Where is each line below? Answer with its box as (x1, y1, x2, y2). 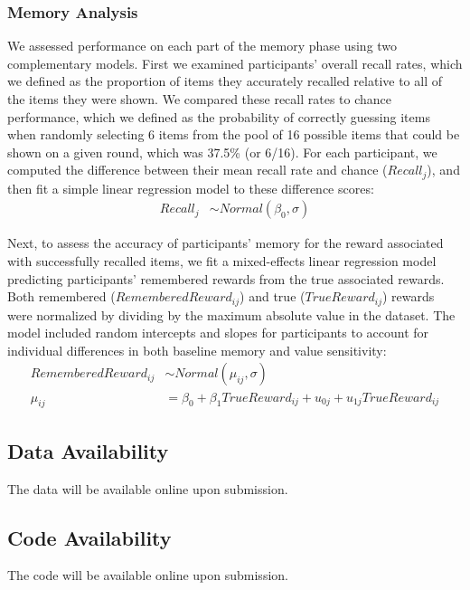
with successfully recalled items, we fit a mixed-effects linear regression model (7, 252, 437, 271)
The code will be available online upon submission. (7, 566, 288, 585)
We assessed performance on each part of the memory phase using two (7, 36, 398, 55)
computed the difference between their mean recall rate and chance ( (7, 160, 388, 179)
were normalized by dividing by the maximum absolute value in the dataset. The (7, 305, 456, 324)
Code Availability (7, 523, 172, 551)
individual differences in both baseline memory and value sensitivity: (7, 340, 387, 359)
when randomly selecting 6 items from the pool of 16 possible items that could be (7, 125, 460, 144)
